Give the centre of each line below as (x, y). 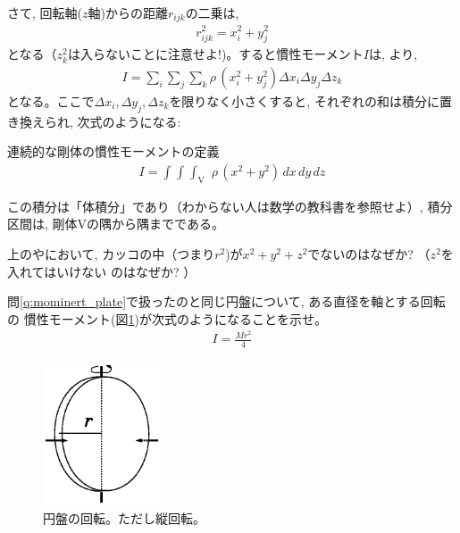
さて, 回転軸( (45, 12)
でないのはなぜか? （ (369, 253)
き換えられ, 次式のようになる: (94, 121)
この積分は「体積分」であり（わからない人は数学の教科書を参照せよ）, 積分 (230, 206)
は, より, (393, 54)
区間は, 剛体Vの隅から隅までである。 (116, 224)
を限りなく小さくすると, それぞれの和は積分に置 (310, 100)
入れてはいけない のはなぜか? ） (102, 271)
